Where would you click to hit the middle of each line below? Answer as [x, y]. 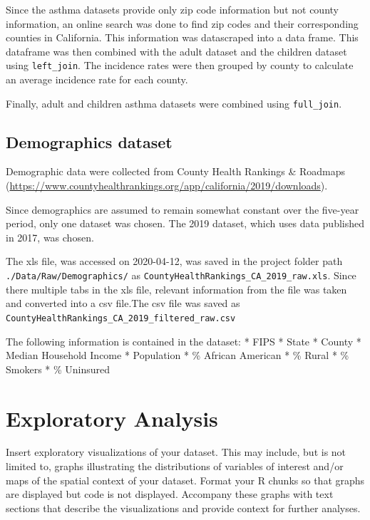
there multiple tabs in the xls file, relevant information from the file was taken [176, 289]
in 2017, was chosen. [50, 237]
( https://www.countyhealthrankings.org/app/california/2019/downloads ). [167, 186]
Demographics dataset [89, 141]
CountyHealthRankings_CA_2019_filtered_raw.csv [121, 318]
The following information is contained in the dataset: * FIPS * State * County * [184, 341]
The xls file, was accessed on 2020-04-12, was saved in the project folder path [174, 261]
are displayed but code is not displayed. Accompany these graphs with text [170, 494]
